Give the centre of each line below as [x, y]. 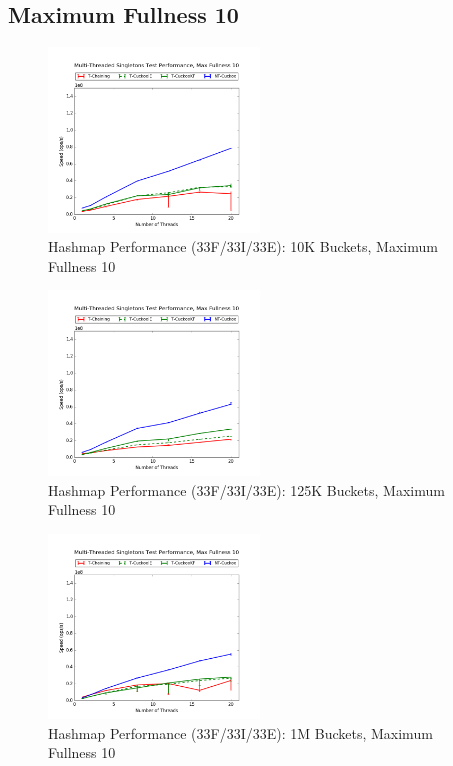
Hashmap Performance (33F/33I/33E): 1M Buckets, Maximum [240, 732]
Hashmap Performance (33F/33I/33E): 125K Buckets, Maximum [246, 489]
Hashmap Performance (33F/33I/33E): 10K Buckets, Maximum [243, 246]
